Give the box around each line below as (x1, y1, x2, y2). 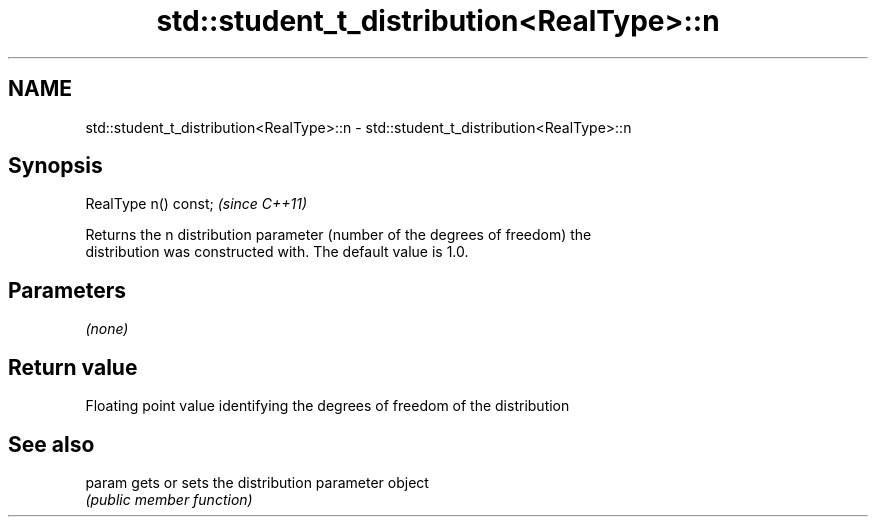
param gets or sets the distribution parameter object (85, 473, 429, 491)
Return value (8, 354, 138, 380)
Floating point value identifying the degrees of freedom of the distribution (85, 397, 570, 415)
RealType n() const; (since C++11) (85, 195, 308, 213)
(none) (85, 320, 129, 338)
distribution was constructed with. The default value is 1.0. (85, 243, 469, 261)
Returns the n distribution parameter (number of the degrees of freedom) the (85, 226, 592, 244)
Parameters (8, 277, 126, 303)
